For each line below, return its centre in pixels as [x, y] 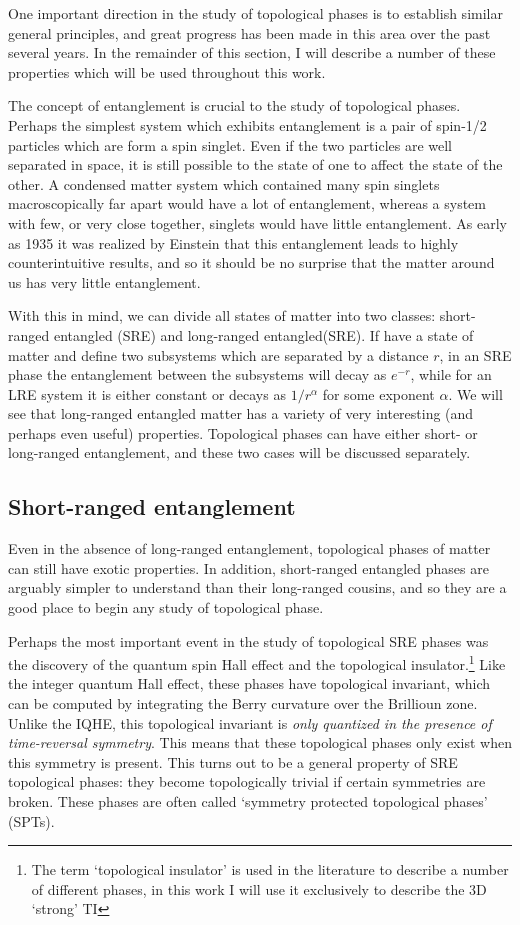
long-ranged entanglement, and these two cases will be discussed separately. [239, 452]
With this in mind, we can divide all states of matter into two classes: [222, 315]
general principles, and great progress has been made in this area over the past [249, 32]
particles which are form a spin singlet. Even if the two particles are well [230, 144]
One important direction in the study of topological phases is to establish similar [255, 13]
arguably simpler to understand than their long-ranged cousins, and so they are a [257, 587]
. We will [475, 393]
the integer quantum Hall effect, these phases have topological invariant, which [249, 683]
